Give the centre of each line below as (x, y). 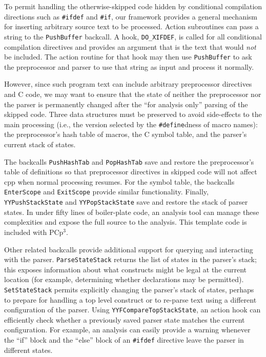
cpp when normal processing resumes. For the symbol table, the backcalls (119, 181)
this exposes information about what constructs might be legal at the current (126, 269)
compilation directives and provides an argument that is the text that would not (130, 46)
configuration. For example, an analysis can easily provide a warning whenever (127, 330)
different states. (28, 350)
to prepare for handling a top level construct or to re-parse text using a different (130, 299)
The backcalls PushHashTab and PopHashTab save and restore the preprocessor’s (129, 161)
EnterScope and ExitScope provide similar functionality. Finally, (106, 192)
